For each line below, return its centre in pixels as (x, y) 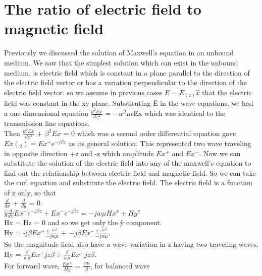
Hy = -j (16, 232)
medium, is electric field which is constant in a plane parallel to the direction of (127, 72)
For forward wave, (32, 265)
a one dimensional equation (46, 113)
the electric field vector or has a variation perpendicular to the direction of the (126, 82)
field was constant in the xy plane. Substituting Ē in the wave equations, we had (129, 103)
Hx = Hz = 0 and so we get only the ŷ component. (83, 222)
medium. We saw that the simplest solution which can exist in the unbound (121, 62)
